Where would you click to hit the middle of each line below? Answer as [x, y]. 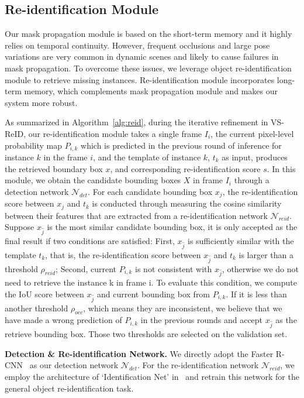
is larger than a [266, 254]
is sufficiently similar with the [241, 241]
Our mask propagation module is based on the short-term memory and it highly [148, 34]
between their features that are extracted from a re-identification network [136, 215]
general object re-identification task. [69, 388]
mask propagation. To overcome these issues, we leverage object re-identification [148, 68]
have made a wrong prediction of [63, 320]
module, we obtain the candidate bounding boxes [93, 180]
